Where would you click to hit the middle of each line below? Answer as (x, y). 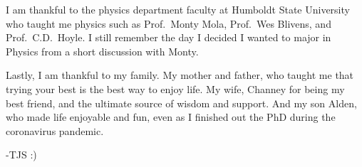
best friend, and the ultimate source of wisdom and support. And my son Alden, (181, 103)
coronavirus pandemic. (55, 130)
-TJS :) (21, 155)
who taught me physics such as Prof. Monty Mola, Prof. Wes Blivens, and (169, 23)
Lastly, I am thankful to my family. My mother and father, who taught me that (180, 75)
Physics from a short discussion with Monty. (102, 51)
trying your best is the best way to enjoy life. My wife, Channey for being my (175, 88)
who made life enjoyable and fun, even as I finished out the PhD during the (171, 117)
